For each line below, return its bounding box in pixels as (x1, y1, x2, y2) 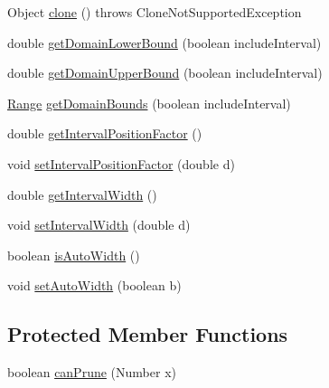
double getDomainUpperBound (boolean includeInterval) (7, 63, 323, 82)
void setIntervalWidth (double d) (7, 215, 191, 234)
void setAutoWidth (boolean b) (7, 276, 182, 295)
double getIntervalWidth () (7, 185, 157, 203)
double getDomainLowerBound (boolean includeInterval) (7, 33, 322, 52)
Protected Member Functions (7, 320, 288, 348)
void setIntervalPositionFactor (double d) (7, 154, 235, 173)
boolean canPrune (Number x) (7, 363, 176, 382)
